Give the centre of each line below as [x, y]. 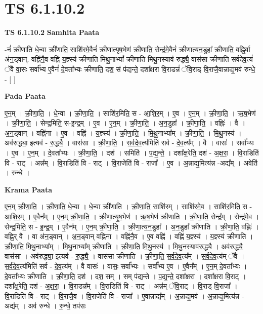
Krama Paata [28, 189]
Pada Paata [25, 96]
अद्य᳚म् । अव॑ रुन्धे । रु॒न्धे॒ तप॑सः [45, 306]
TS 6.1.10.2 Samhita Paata [52, 32]
